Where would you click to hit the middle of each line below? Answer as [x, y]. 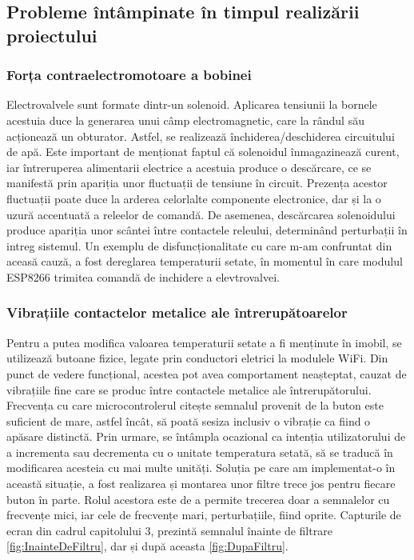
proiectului [52, 35]
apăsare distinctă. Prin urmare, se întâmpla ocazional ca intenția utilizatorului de [206, 436]
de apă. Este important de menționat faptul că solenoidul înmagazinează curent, [203, 152]
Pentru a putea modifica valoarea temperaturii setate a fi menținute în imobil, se [204, 342]
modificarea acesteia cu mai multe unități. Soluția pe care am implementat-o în [201, 468]
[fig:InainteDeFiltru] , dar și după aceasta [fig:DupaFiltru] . [147, 546]
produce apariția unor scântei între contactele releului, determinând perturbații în [207, 230]
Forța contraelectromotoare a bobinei [129, 75]
